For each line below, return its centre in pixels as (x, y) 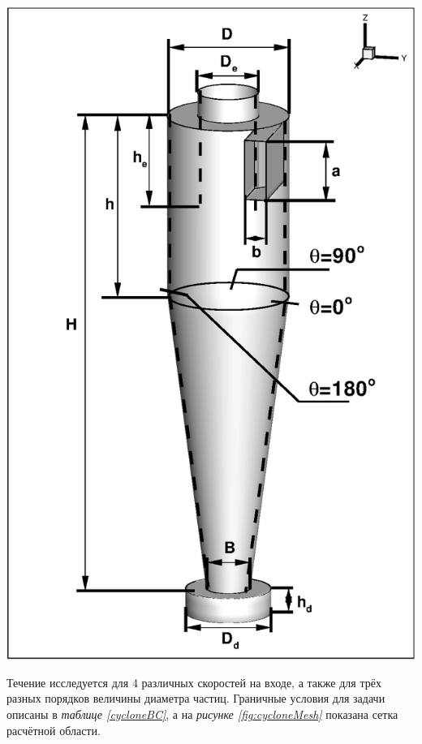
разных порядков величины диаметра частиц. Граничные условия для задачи (196, 698)
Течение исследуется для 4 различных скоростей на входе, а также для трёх (194, 682)
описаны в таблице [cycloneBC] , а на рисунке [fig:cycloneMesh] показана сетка (202, 714)
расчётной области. (54, 730)
